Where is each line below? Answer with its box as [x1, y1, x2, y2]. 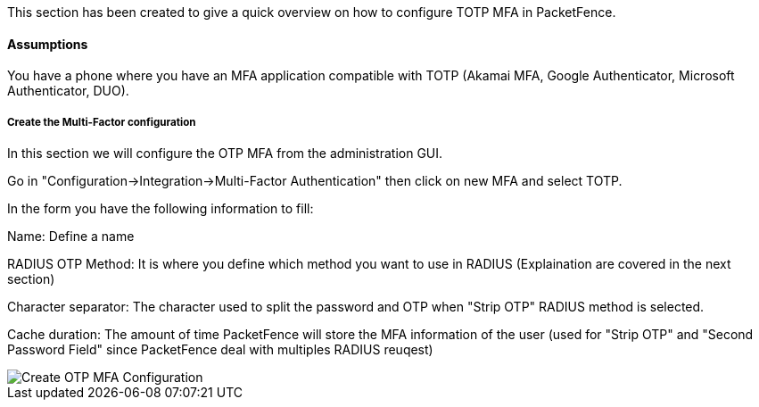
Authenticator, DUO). [7, 83, 129, 99]
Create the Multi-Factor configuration [7, 115, 196, 129]
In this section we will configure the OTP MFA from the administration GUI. [7, 145, 443, 161]
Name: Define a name [7, 228, 135, 244]
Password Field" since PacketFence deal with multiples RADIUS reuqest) [7, 342, 433, 357]
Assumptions [7, 36, 88, 52]
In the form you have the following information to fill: [7, 201, 314, 216]
